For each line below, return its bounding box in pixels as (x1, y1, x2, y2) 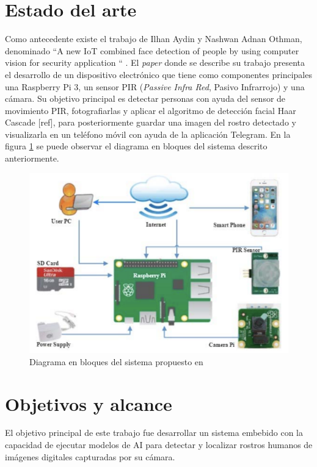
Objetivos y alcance (5, 391, 172, 416)
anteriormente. (5, 152, 59, 165)
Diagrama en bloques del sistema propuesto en (29, 355, 203, 368)
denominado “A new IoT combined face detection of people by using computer (5, 44, 299, 57)
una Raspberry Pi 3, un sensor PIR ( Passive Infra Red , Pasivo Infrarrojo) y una (5, 80, 305, 93)
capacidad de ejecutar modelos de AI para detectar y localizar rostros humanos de (5, 438, 313, 451)
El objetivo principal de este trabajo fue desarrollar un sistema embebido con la (5, 426, 303, 439)
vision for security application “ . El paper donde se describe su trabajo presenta (5, 56, 305, 69)
